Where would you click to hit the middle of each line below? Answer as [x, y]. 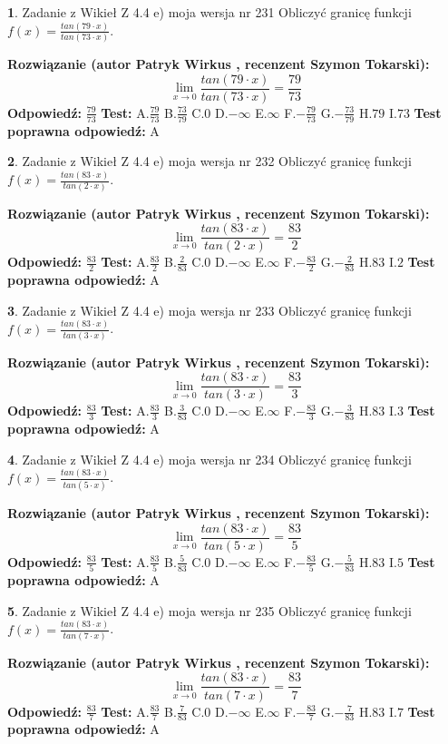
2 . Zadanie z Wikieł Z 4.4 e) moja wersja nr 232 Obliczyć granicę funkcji [209, 161]
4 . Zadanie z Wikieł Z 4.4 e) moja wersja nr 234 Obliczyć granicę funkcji [209, 459]
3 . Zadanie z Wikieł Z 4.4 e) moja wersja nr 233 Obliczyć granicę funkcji [209, 310]
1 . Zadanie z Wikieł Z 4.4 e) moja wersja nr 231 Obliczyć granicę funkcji [209, 12]
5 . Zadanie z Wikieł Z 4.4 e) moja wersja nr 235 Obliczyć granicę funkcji [209, 610]
